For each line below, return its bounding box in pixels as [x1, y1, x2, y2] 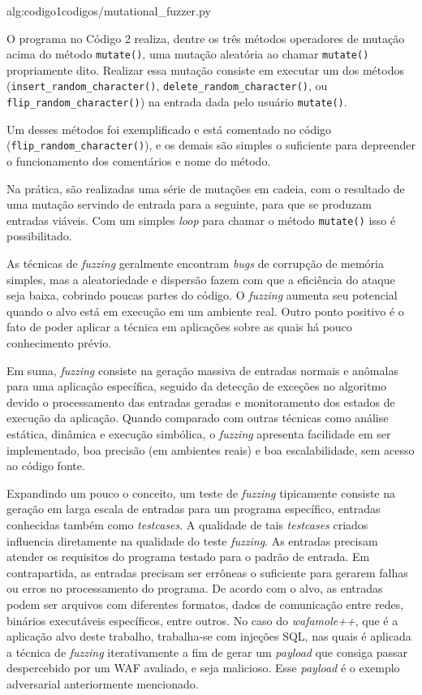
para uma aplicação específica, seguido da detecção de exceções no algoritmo [6, 378, 387, 395]
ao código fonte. [6, 457, 85, 474]
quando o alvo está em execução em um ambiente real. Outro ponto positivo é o [6, 302, 404, 319]
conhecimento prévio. [6, 335, 112, 351]
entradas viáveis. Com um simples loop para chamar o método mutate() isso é [6, 211, 396, 228]
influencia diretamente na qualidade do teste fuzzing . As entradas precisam [6, 532, 378, 549]
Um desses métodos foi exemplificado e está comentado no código [6, 120, 332, 137]
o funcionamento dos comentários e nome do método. [6, 153, 271, 169]
